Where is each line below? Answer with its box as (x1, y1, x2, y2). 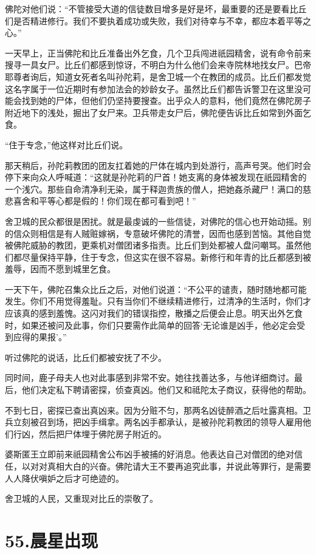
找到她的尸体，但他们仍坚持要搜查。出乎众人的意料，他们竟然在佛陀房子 (21, 94, 311, 107)
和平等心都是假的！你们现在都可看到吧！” (30, 194, 196, 207)
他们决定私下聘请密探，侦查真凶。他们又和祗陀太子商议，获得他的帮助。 (21, 383, 311, 396)
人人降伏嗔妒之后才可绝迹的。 (5, 471, 124, 484)
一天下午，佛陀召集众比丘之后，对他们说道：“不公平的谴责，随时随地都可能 (5, 282, 307, 295)
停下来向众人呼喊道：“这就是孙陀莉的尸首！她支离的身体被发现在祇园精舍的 (5, 171, 307, 183)
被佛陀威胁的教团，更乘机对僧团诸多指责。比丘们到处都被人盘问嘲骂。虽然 (5, 239, 303, 251)
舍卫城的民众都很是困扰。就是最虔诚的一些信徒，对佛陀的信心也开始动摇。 (5, 214, 303, 227)
